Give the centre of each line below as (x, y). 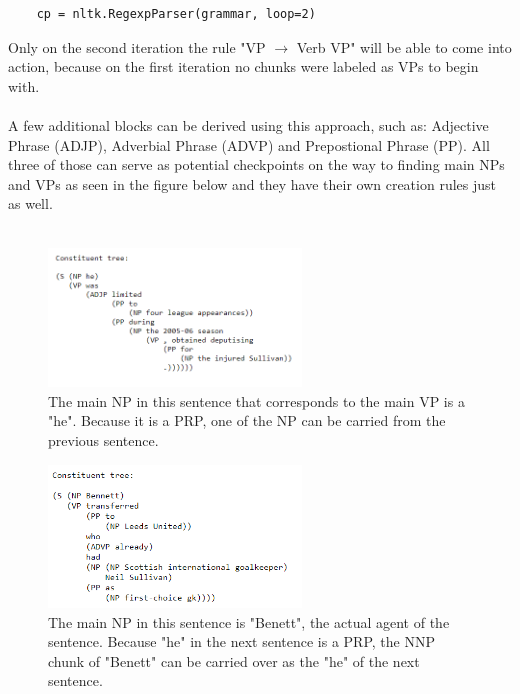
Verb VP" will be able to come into (404, 46)
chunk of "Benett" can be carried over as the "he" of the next (234, 660)
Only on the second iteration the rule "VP (137, 46)
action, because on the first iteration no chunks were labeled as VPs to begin (243, 66)
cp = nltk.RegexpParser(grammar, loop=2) (176, 14)
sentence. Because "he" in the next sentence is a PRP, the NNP (241, 641)
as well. (30, 203)
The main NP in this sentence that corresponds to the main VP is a (256, 400)
